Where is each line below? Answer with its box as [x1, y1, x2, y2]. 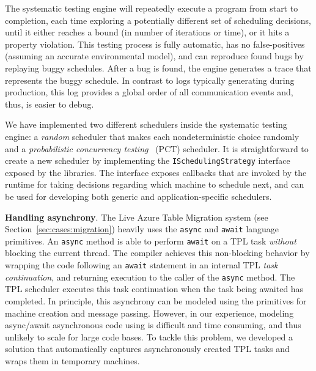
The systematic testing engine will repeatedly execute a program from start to [5, 2, 298, 14]
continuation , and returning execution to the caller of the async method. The [5, 270, 295, 283]
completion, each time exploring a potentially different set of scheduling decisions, [5, 13, 311, 26]
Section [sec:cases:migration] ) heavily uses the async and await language [5, 222, 279, 235]
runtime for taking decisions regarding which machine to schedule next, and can [5, 178, 304, 191]
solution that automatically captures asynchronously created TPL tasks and [5, 342, 290, 355]
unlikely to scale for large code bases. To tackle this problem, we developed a [5, 330, 293, 343]
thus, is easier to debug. [5, 97, 94, 110]
